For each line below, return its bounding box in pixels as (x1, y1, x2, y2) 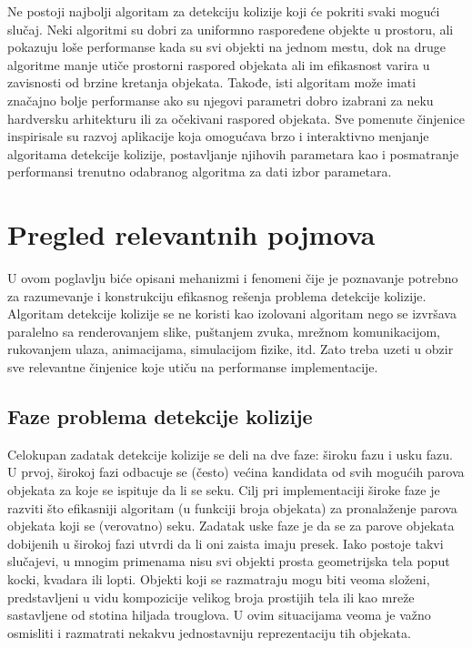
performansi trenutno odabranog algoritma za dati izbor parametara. (7, 162, 392, 181)
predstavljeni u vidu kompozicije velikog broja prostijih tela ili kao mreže (7, 587, 415, 606)
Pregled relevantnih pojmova (7, 216, 376, 253)
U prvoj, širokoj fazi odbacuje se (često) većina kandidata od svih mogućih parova (7, 462, 465, 481)
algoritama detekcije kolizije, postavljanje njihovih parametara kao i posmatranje (7, 144, 459, 163)
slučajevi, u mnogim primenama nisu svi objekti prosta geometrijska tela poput (7, 552, 450, 571)
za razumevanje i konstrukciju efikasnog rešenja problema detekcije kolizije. (7, 286, 427, 305)
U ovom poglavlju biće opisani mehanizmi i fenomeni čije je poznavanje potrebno (7, 268, 458, 288)
